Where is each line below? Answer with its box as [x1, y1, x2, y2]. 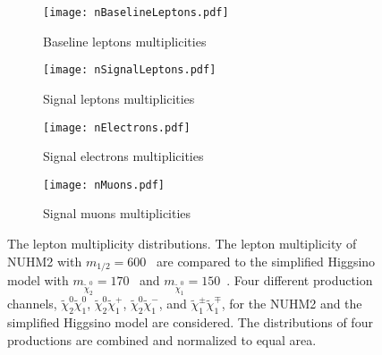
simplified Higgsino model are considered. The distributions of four [7, 313, 373, 332]
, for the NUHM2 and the [221, 294, 362, 313]
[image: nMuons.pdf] [43, 178, 166, 191]
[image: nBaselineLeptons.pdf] [43, 6, 229, 19]
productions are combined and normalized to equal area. [7, 330, 317, 349]
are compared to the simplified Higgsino [157, 251, 376, 270]
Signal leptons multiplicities [43, 89, 195, 107]
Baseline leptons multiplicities [43, 31, 207, 50]
